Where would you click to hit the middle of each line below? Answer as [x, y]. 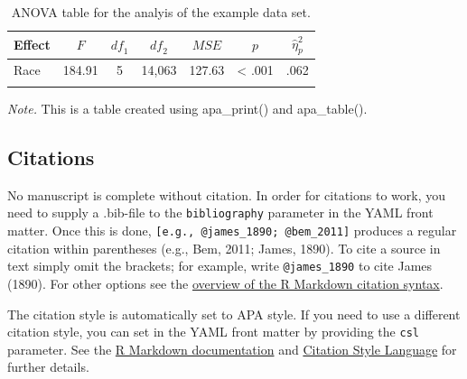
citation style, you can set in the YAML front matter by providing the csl [213, 332]
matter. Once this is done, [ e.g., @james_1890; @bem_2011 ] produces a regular [232, 231]
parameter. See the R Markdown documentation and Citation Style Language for [232, 349]
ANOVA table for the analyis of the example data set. [161, 12]
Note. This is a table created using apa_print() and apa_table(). [187, 108]
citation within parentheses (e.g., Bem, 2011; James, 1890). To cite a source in [224, 248]
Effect [32, 45]
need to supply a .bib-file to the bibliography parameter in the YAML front [220, 213]
